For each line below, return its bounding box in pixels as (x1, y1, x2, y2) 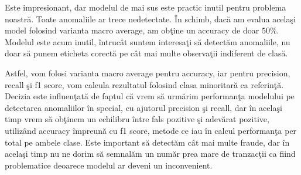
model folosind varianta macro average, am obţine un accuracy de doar (5, 24, 259, 36)
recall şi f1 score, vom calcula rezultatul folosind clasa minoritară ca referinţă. (5, 78, 284, 90)
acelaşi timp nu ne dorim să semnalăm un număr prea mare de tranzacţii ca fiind (5, 147, 296, 160)
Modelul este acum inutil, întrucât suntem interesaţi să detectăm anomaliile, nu (5, 35, 290, 48)
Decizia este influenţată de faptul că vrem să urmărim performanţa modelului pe (5, 90, 295, 102)
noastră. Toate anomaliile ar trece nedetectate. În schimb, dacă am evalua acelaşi (5, 12, 296, 25)
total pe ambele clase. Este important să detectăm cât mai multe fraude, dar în (5, 136, 290, 148)
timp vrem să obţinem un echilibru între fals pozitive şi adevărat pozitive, (5, 113, 269, 125)
